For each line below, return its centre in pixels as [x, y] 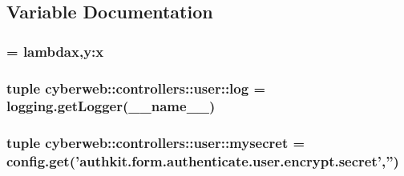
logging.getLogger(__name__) [111, 106]
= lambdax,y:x [55, 51]
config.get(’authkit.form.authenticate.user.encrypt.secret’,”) [203, 161]
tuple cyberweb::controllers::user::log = [136, 88]
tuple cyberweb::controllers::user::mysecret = [156, 143]
